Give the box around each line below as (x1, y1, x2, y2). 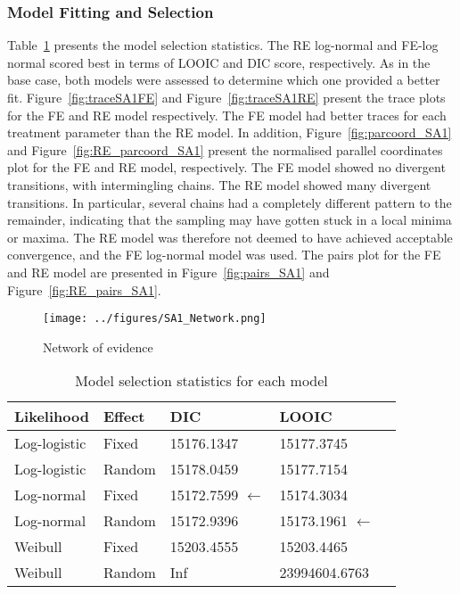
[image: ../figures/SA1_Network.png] (43, 312, 267, 326)
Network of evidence (43, 337, 153, 356)
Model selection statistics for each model (75, 370, 328, 392)
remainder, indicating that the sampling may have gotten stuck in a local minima (7, 210, 452, 229)
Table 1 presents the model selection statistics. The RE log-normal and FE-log (7, 36, 439, 54)
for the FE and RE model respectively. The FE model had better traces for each (7, 105, 447, 124)
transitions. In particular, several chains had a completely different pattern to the (7, 193, 452, 211)
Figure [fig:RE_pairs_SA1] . (7, 280, 161, 299)
